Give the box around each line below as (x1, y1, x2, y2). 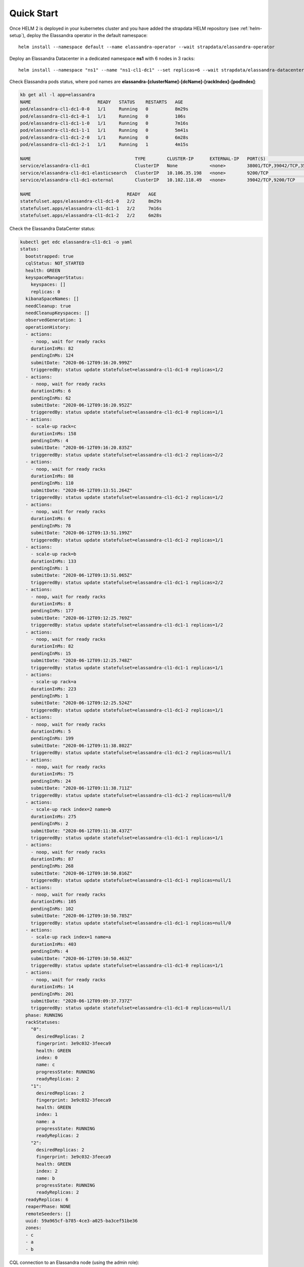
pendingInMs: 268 (30, 863, 74, 869)
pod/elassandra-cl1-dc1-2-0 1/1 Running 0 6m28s (20, 134, 188, 140)
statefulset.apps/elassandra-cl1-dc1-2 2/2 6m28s (20, 213, 162, 218)
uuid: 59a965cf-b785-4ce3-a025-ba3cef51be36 (25, 1218, 138, 1223)
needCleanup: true (25, 303, 71, 309)
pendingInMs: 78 (30, 523, 71, 529)
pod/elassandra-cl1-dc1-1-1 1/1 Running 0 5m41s (20, 127, 188, 133)
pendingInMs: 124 (30, 353, 74, 358)
